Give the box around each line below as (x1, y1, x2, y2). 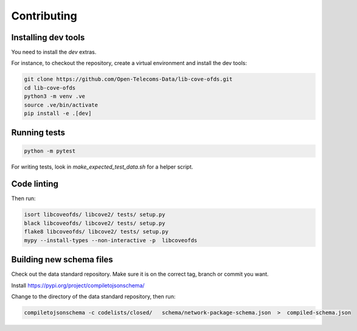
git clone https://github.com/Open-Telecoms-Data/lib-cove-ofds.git (24, 76, 233, 83)
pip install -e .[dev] (24, 110, 92, 117)
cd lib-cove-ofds (24, 84, 76, 91)
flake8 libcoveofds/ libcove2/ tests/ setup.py (24, 228, 168, 235)
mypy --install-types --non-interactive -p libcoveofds (24, 237, 198, 243)
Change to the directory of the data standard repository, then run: (11, 293, 176, 300)
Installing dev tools (11, 32, 85, 43)
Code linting (11, 179, 59, 189)
